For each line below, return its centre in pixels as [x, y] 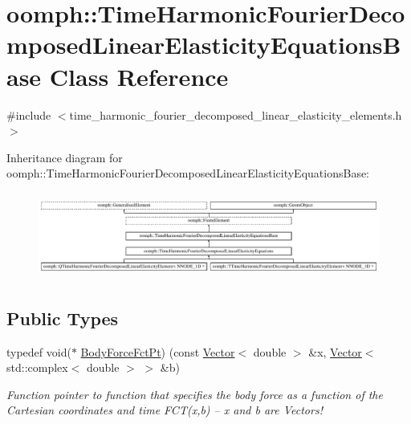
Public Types [63, 318]
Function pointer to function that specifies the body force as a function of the [195, 394]
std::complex [37, 367]
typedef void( [39, 351]
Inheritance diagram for [65, 157]
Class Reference [139, 76]
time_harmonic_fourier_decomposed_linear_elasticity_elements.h [236, 114]
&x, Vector [335, 351]
